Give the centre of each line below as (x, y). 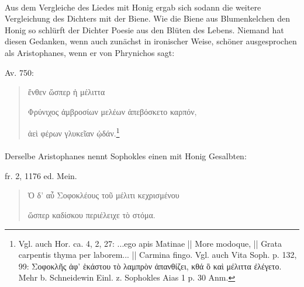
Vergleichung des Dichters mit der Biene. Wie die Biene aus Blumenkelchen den (147, 18)
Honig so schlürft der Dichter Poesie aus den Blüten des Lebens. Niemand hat (144, 29)
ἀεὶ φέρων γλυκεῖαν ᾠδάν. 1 (74, 132)
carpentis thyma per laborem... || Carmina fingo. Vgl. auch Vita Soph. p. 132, (158, 255)
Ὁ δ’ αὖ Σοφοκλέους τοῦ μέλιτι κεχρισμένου (103, 195)
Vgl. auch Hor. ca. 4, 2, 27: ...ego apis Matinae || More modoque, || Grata (150, 243)
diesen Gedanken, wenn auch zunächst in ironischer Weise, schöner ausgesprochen (151, 41)
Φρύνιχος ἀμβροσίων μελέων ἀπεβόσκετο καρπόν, (112, 111)
